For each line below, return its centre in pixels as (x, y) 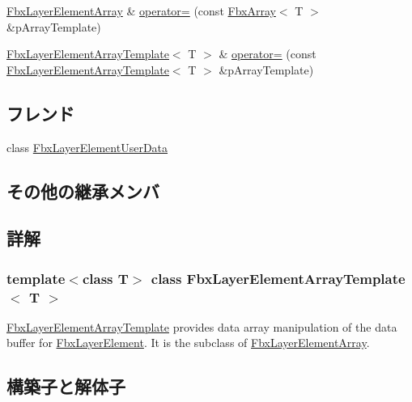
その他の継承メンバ (83, 190)
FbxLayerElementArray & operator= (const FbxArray (141, 11)
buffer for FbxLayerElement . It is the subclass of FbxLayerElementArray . (188, 343)
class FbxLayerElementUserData (87, 147)
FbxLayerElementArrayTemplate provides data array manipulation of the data (202, 326)
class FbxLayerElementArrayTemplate (278, 278)
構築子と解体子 (66, 386)
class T (105, 278)
